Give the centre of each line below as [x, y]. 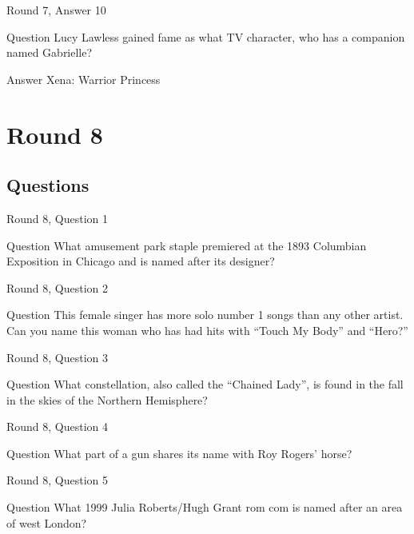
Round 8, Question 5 [58, 480]
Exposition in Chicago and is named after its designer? [141, 261]
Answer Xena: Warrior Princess [84, 79]
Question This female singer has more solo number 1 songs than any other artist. [205, 315]
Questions [48, 185]
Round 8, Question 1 [58, 218]
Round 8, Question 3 [58, 357]
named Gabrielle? [50, 52]
